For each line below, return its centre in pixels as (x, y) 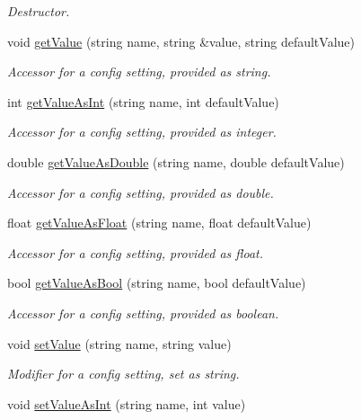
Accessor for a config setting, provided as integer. (142, 132)
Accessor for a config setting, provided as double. (141, 192)
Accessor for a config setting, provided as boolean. (143, 313)
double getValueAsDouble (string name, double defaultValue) (176, 161)
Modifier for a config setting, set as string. (123, 374)
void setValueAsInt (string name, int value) (127, 403)
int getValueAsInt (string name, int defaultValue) (143, 101)
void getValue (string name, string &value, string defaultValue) (181, 41)
